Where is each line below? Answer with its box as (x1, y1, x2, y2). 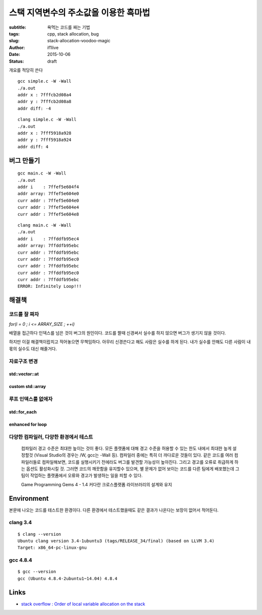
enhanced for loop (9, 421, 47, 427)
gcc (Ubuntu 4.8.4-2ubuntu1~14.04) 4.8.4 (17, 576, 117, 581)
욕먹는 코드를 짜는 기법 (47, 24, 90, 30)
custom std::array (9, 384, 46, 389)
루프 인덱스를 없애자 (9, 396, 53, 403)
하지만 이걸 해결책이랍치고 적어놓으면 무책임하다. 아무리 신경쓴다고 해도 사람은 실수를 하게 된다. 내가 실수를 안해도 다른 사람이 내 (9, 339, 251, 345)
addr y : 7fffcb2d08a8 (17, 99, 72, 105)
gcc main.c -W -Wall (17, 171, 66, 176)
